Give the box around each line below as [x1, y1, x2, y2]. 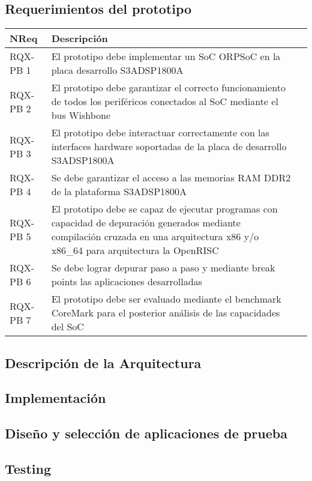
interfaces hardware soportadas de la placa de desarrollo [51, 139, 287, 154]
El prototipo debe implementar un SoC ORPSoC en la [51, 49, 281, 64]
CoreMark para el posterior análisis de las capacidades [51, 306, 280, 320]
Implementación [5, 389, 106, 407]
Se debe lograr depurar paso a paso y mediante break [51, 261, 275, 275]
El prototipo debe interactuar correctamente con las [51, 126, 269, 140]
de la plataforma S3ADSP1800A [51, 184, 187, 199]
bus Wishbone [51, 108, 111, 123]
